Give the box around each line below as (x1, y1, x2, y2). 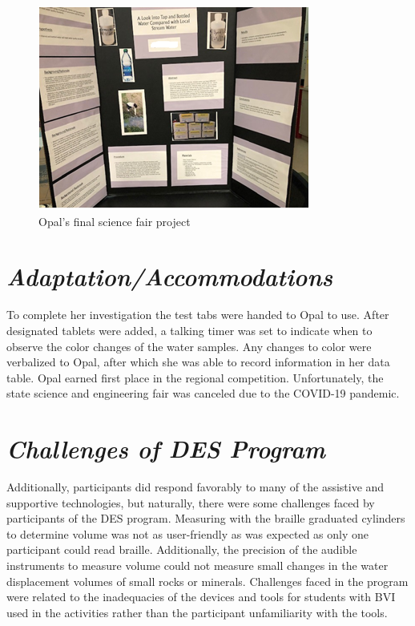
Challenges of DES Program (6, 432, 325, 466)
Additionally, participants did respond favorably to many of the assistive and (6, 479, 385, 495)
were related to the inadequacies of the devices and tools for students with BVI (6, 588, 396, 605)
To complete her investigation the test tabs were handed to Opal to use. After (6, 306, 389, 323)
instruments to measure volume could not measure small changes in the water (6, 556, 389, 573)
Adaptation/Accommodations (6, 260, 333, 293)
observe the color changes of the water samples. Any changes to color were (6, 337, 372, 354)
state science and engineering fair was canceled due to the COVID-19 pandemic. (6, 385, 400, 402)
